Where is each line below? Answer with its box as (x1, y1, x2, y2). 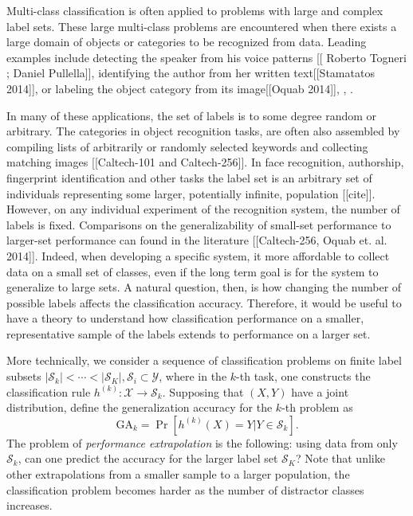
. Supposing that (162, 383, 244, 400)
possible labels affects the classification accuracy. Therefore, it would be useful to (6, 294, 402, 311)
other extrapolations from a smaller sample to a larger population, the (6, 466, 350, 483)
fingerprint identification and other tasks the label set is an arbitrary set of (6, 169, 372, 186)
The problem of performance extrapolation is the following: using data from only (6, 434, 398, 451)
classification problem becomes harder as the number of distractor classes (6, 481, 364, 498)
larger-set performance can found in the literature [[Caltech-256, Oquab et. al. (6, 232, 387, 248)
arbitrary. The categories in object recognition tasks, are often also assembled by (6, 123, 400, 139)
